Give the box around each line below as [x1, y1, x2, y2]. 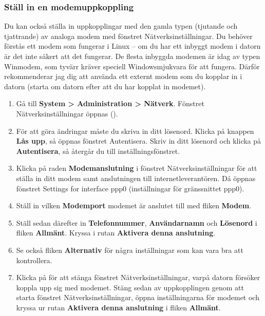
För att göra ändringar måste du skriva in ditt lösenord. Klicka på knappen [16, 125, 254, 136]
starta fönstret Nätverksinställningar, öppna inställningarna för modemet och [16, 292, 259, 303]
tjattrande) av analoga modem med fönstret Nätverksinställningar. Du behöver [4, 30, 253, 41]
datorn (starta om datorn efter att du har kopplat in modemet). [4, 81, 206, 91]
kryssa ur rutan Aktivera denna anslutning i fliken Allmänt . [16, 302, 221, 312]
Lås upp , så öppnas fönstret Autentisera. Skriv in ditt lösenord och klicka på [16, 135, 261, 146]
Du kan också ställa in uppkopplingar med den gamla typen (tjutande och [4, 21, 238, 31]
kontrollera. [16, 254, 52, 265]
